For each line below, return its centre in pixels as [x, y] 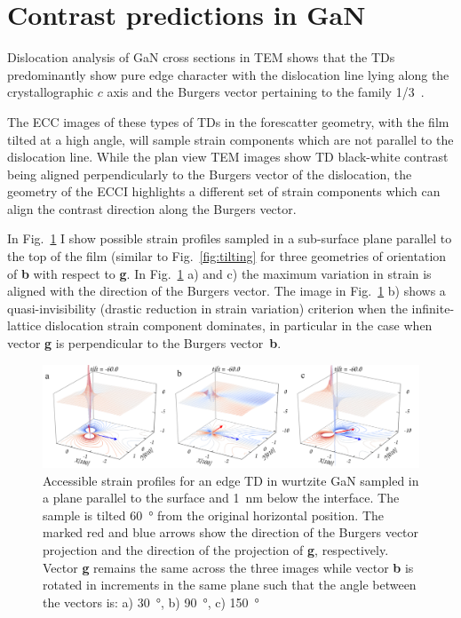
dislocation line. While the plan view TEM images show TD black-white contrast [228, 157]
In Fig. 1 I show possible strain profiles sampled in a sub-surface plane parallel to [230, 238]
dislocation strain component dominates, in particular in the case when [238, 325]
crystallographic [51, 92]
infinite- [433, 308]
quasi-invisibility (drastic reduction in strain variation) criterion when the [207, 308]
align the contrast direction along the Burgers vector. [152, 208]
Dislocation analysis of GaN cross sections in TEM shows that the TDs [201, 57]
